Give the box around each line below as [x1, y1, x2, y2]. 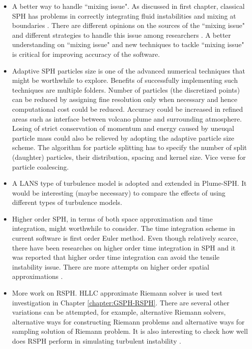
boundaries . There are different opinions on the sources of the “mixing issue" [12, 20, 245, 30]
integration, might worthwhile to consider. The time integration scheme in [12, 223, 235, 233]
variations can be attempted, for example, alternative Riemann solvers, [12, 307, 226, 317]
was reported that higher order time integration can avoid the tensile [12, 252, 220, 262]
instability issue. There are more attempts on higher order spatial [12, 261, 209, 272]
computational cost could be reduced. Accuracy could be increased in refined [12, 103, 243, 114]
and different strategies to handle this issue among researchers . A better [12, 29, 231, 40]
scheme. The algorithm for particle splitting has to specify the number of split [12, 142, 247, 152]
